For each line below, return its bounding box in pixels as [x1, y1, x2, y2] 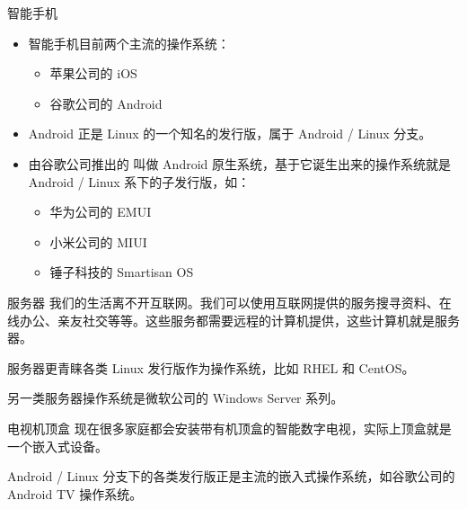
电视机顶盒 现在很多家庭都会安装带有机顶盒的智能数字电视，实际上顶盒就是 [7, 418, 452, 437]
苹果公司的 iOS [49, 64, 137, 83]
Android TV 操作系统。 [7, 484, 143, 503]
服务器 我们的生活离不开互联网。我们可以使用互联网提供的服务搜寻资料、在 [7, 292, 452, 311]
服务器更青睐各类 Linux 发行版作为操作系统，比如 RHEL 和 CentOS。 [7, 358, 415, 377]
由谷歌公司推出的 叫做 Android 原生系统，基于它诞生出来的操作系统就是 [28, 154, 452, 173]
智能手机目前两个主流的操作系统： [28, 33, 230, 52]
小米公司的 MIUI [49, 232, 147, 251]
